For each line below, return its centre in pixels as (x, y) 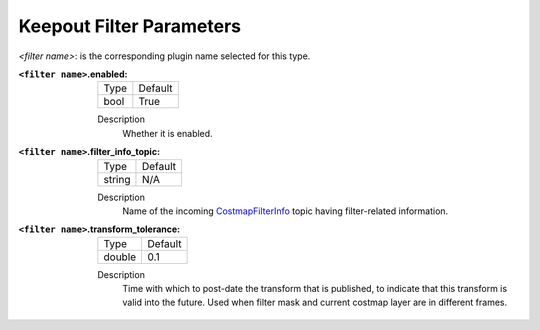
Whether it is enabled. (168, 133)
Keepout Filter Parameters (130, 26)
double (120, 257)
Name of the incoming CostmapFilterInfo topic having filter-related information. (285, 211)
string (117, 179)
